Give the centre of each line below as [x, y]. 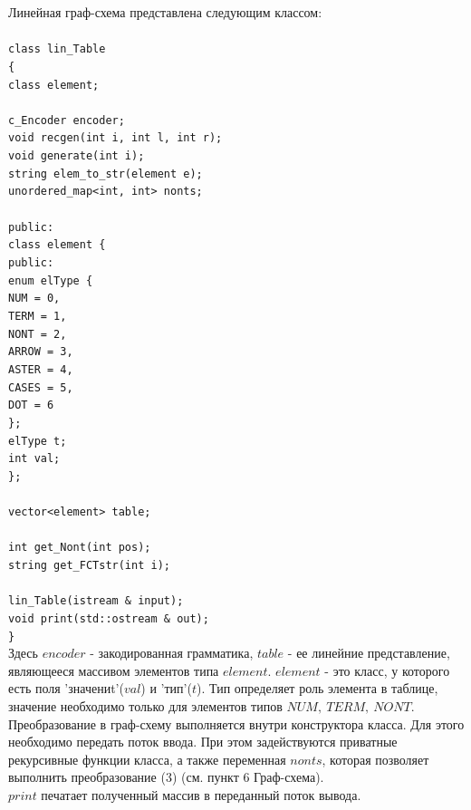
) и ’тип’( [166, 688]
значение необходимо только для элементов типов [145, 705]
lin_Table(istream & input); [96, 601]
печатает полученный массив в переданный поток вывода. [201, 794]
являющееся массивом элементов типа [114, 670]
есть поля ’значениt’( [66, 688]
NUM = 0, [34, 299]
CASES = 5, [41, 387]
